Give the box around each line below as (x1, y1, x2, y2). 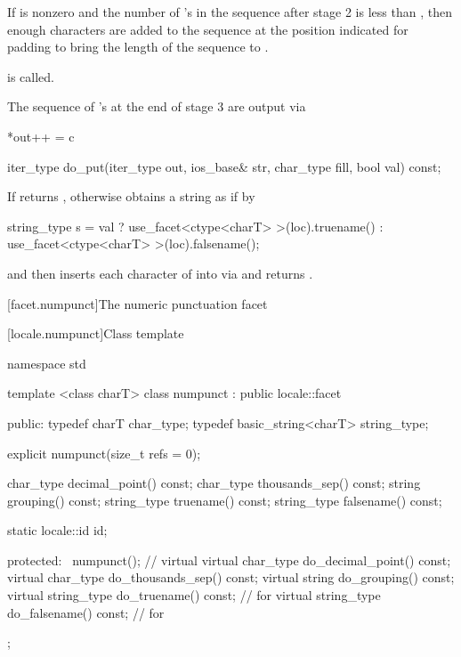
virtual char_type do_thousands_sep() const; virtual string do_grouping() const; (7, 568, 455, 587)
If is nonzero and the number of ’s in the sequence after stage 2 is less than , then (7, 3, 452, 20)
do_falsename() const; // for (7, 603, 165, 621)
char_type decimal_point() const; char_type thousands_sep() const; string (7, 474, 421, 492)
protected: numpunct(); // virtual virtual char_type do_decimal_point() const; (7, 550, 451, 569)
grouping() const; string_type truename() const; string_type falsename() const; (7, 491, 442, 509)
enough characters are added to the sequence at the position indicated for (7, 20, 408, 38)
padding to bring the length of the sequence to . (7, 37, 269, 56)
